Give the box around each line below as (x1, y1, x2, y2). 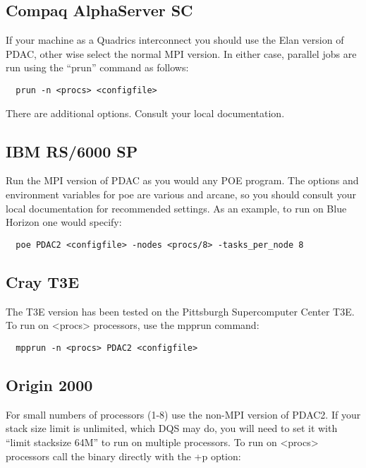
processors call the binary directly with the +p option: (6, 448, 241, 463)
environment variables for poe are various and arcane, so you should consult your (6, 187, 356, 202)
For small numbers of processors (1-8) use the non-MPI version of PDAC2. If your (6, 407, 361, 421)
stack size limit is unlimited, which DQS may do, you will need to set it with (6, 421, 338, 436)
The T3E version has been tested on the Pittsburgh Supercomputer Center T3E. (6, 304, 355, 318)
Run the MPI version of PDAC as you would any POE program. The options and (6, 173, 359, 188)
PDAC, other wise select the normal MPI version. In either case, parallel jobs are (6, 46, 357, 61)
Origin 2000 (6, 373, 93, 395)
